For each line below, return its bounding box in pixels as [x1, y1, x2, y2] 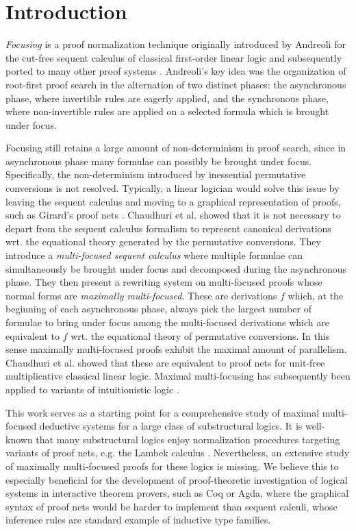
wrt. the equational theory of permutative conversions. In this [71, 328, 330, 343]
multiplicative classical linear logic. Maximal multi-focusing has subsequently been [5, 369, 351, 383]
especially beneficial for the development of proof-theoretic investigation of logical [5, 472, 348, 486]
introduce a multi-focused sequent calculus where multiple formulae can [5, 248, 303, 262]
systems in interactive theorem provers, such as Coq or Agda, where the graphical [5, 486, 349, 500]
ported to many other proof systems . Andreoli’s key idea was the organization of [5, 64, 346, 78]
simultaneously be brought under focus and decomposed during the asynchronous [5, 261, 347, 275]
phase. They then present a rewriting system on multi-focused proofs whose [5, 275, 322, 289]
